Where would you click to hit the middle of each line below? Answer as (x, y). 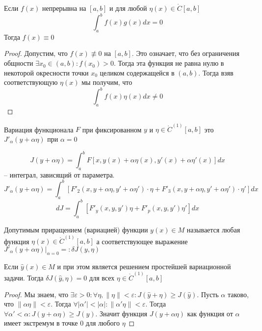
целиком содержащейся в (137, 72)
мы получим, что (107, 82)
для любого (103, 323)
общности (19, 63)
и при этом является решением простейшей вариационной (144, 266)
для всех (102, 277)
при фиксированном (112, 129)
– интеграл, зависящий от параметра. (59, 174)
